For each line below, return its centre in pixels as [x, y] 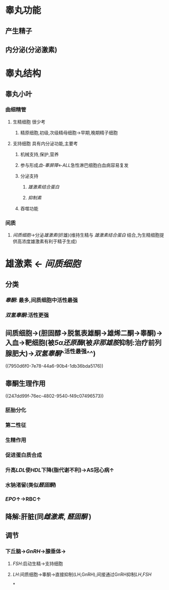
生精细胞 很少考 [29, 122]
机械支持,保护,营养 [39, 154]
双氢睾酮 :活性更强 [27, 315]
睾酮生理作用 [25, 383]
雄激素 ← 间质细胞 [43, 264]
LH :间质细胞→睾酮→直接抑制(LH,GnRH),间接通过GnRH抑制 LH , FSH [82, 574]
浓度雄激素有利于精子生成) [49, 241]
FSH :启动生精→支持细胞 [38, 563]
